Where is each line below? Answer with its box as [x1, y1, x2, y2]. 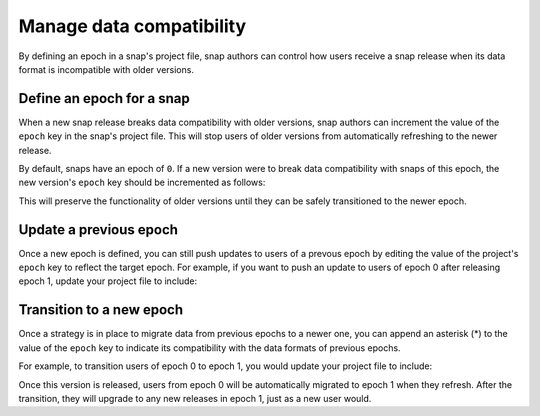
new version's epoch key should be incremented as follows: [18, 176, 266, 189]
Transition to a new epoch [18, 301, 184, 319]
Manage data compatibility [18, 15, 247, 37]
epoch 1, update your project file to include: [18, 275, 198, 287]
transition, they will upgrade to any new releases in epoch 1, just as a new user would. [18, 392, 372, 404]
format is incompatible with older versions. [18, 63, 195, 75]
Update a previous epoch [18, 221, 179, 238]
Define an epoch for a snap [18, 90, 190, 107]
